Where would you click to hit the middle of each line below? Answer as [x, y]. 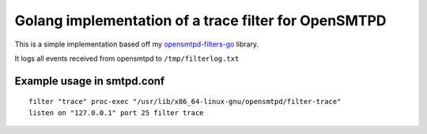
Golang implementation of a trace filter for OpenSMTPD [200, 20]
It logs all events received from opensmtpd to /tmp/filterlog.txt [127, 58]
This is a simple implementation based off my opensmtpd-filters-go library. [137, 44]
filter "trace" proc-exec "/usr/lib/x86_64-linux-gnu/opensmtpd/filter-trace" [185, 102]
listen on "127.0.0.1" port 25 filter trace [117, 113]
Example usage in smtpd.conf [90, 81]
